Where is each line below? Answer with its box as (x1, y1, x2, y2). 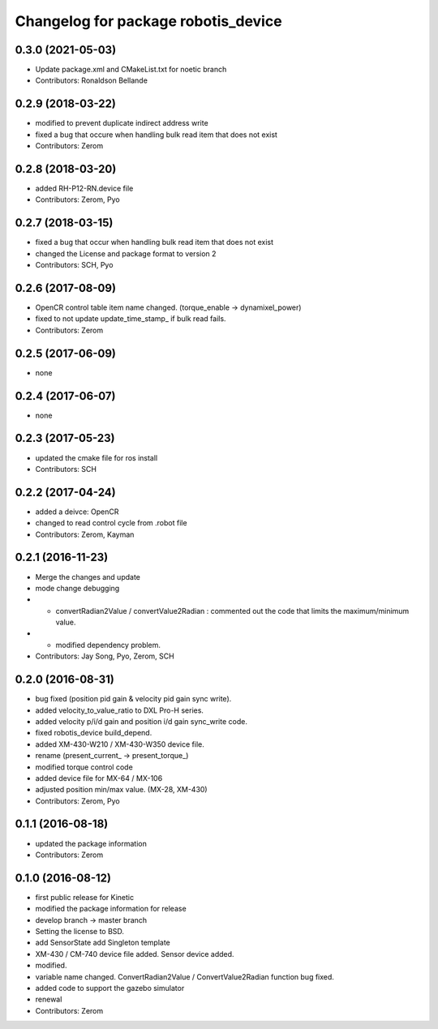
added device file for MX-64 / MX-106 (35, 773, 163, 782)
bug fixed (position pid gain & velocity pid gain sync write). (35, 694, 232, 704)
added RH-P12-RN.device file (35, 183, 134, 194)
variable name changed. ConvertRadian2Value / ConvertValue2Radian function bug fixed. (35, 971, 334, 981)
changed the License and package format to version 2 (35, 248, 217, 259)
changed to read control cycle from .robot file (35, 518, 187, 528)
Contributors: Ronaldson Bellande (35, 75, 148, 85)
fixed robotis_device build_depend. (35, 728, 152, 738)
